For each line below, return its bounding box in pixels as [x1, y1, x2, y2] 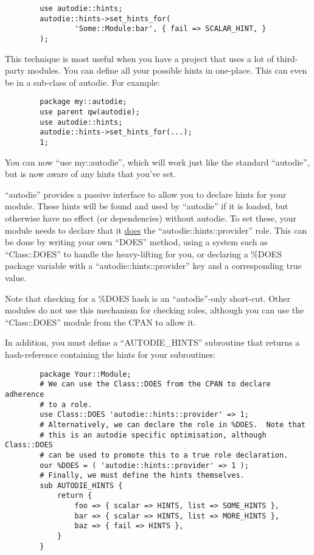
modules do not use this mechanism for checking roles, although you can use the [5, 304, 304, 316]
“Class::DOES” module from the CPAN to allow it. [5, 315, 196, 328]
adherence [5, 389, 44, 399]
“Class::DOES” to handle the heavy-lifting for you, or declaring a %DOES [5, 247, 282, 260]
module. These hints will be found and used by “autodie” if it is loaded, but [5, 200, 288, 212]
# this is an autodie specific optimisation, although [40, 430, 267, 439]
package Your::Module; [40, 369, 131, 379]
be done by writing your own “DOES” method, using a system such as [5, 236, 268, 248]
